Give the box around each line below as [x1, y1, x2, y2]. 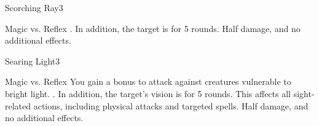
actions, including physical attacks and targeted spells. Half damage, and [33, 99, 309, 112]
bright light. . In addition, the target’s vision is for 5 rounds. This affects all [5, 87, 291, 100]
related [5, 99, 31, 112]
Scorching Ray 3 [5, 1, 63, 14]
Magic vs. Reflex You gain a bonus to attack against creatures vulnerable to [5, 75, 291, 88]
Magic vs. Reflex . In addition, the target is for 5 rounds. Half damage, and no [5, 22, 301, 34]
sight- [293, 87, 315, 100]
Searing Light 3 [5, 54, 60, 67]
